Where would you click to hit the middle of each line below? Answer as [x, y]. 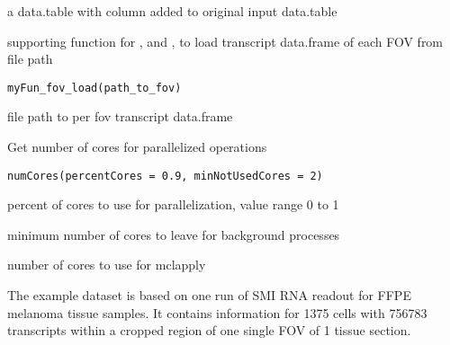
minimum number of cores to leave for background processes [174, 234]
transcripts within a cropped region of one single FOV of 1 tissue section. [209, 330]
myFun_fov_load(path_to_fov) [94, 88]
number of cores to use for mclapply [107, 265]
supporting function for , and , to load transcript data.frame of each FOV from [225, 41]
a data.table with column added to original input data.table [172, 11]
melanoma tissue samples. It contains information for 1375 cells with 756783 [217, 312]
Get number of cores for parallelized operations [137, 147]
